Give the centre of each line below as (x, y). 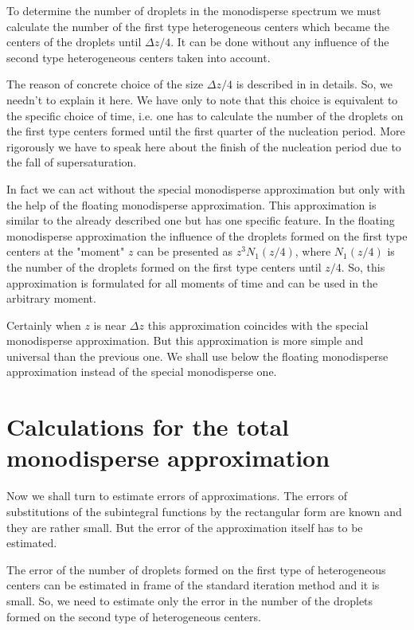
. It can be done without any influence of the (280, 42)
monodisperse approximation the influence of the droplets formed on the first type (207, 235)
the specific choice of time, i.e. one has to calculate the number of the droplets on (205, 115)
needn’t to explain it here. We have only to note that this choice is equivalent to (202, 99)
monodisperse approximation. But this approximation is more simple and (185, 340)
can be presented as (185, 251)
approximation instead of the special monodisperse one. (142, 372)
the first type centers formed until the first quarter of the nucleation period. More (206, 131)
